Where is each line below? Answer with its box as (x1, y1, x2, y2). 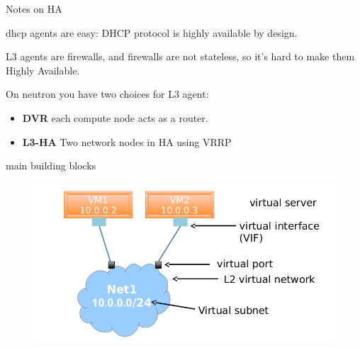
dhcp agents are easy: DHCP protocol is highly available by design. (6, 25, 298, 40)
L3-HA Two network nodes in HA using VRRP (22, 134, 232, 149)
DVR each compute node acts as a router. (22, 110, 208, 125)
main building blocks (6, 158, 96, 173)
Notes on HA (6, 1, 62, 16)
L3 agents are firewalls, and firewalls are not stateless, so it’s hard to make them (6, 49, 355, 64)
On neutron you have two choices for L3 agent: (6, 86, 209, 101)
